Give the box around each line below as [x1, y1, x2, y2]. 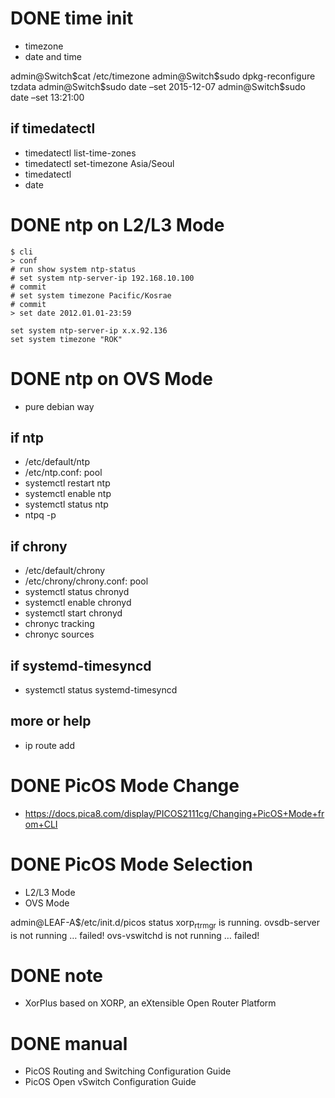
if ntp [10, 430, 45, 447]
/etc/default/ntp [24, 456, 90, 468]
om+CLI [24, 818, 58, 830]
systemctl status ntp [24, 498, 109, 511]
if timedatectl [10, 120, 96, 137]
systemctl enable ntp [24, 488, 112, 500]
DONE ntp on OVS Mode [10, 367, 213, 390]
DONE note [10, 964, 104, 987]
